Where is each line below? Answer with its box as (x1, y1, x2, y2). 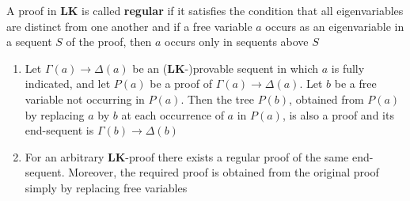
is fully (331, 59, 365, 76)
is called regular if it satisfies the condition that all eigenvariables (82, 2, 404, 18)
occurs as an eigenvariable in (265, 17, 404, 34)
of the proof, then (66, 33, 152, 50)
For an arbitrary (25, 148, 104, 165)
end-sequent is (25, 122, 94, 138)
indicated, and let (25, 75, 111, 92)
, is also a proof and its (282, 106, 394, 123)
